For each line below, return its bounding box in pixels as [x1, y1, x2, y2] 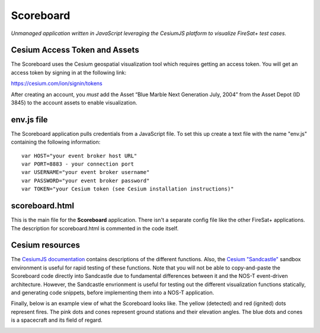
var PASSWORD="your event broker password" [21, 177, 150, 184]
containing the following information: [11, 138, 101, 145]
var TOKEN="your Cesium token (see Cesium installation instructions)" [21, 186, 234, 192]
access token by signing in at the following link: [11, 69, 127, 76]
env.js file [11, 115, 48, 125]
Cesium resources [11, 240, 80, 250]
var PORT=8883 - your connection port [21, 161, 135, 167]
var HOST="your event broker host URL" [21, 152, 137, 159]
